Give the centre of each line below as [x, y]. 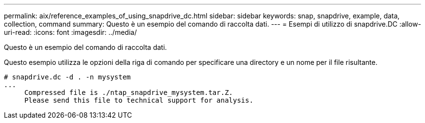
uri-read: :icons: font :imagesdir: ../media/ [70, 32]
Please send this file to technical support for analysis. [139, 100]
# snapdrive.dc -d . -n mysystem [67, 77]
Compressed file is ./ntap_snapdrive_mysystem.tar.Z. [129, 92]
